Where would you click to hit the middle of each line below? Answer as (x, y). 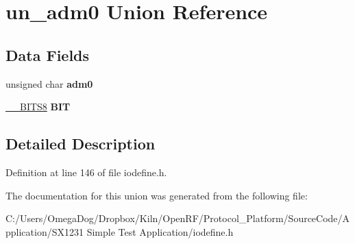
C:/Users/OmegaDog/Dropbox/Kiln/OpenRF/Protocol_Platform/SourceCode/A (178, 218)
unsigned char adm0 (49, 83)
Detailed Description (81, 144)
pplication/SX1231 (45, 231)
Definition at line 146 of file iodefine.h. (86, 172)
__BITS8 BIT (38, 107)
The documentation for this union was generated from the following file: (157, 195)
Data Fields (48, 54)
